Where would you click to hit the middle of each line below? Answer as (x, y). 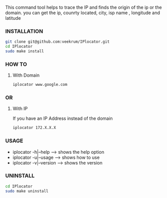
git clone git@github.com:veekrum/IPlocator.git (57, 42)
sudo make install (25, 51)
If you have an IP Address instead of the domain (62, 118)
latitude (13, 18)
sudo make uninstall (27, 191)
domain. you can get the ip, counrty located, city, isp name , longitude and (83, 13)
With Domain (26, 75)
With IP (20, 109)
